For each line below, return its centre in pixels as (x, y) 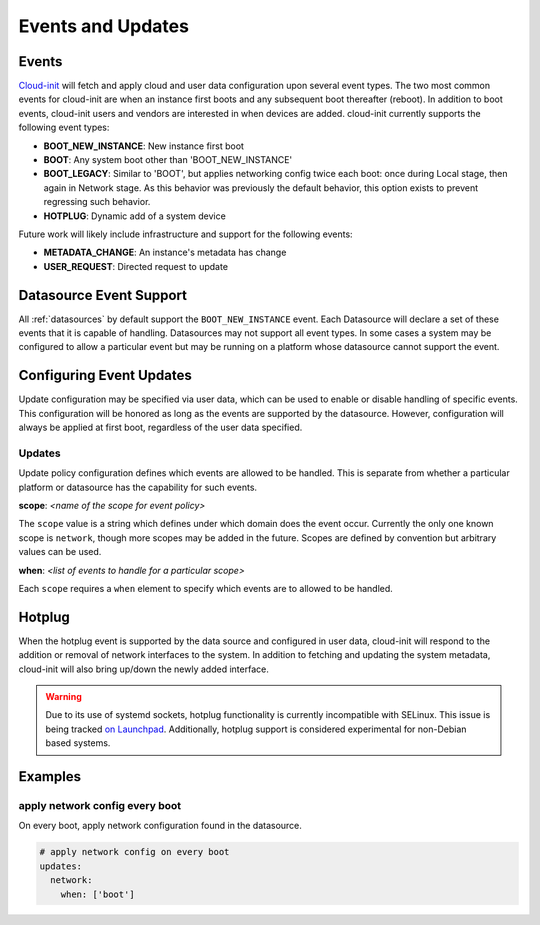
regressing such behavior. (97, 202)
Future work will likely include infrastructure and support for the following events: (186, 234)
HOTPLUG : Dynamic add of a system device (135, 216)
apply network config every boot (100, 806)
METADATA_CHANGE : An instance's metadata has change (165, 252)
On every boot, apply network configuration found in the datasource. (160, 826)
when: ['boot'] (97, 894)
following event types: (64, 127)
